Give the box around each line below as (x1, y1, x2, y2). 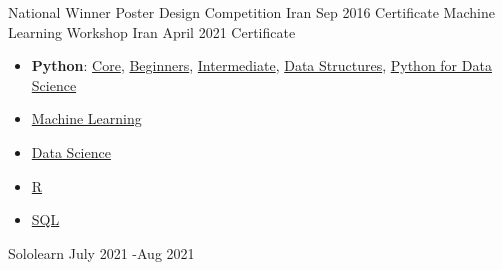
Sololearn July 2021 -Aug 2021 (8, 242, 195, 263)
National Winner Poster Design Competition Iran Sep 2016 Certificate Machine (8, 2, 495, 22)
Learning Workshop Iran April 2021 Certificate (8, 21, 296, 42)
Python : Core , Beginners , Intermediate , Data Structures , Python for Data (31, 55, 492, 76)
